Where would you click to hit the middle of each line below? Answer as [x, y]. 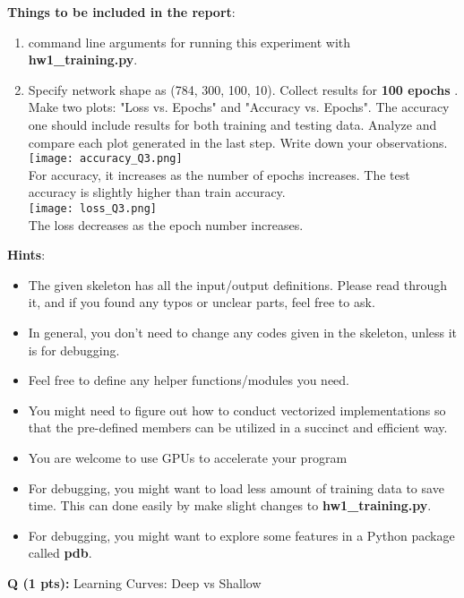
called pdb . [60, 553]
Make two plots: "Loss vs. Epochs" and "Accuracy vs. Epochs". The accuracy [239, 107]
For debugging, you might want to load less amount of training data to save [236, 487]
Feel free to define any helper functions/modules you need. [189, 380]
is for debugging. [74, 350]
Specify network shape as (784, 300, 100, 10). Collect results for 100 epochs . [243, 89]
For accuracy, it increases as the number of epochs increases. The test [219, 174]
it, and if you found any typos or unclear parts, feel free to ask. [202, 302]
